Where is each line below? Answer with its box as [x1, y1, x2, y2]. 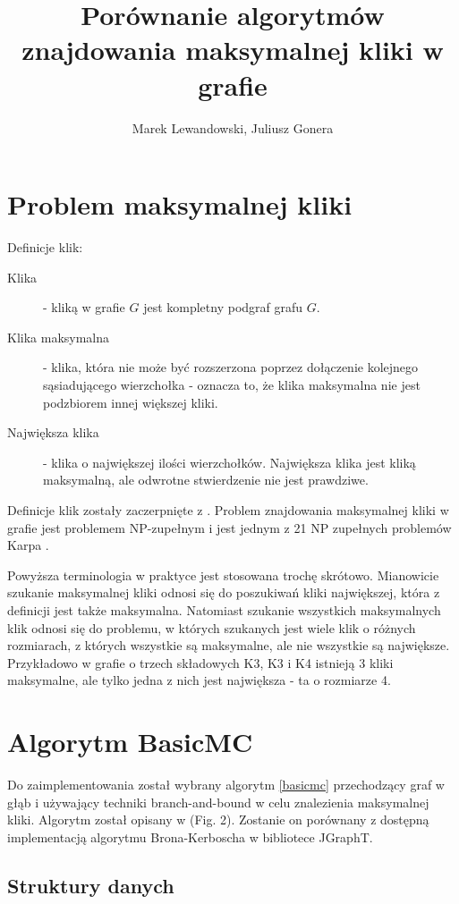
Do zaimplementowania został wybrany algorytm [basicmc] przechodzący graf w [7, 775, 445, 794]
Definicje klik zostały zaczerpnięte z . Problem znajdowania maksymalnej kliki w [7, 500, 449, 519]
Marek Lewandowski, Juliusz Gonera [132, 118, 334, 137]
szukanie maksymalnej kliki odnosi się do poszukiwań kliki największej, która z [7, 583, 440, 602]
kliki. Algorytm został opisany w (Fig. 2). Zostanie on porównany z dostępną [7, 810, 429, 829]
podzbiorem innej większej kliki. [43, 393, 218, 411]
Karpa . [7, 536, 49, 554]
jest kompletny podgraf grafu [143, 298, 303, 317]
